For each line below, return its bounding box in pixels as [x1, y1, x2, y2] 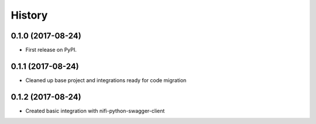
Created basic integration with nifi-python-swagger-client [25, 107, 165, 114]
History [11, 9, 48, 22]
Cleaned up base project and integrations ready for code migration [25, 76, 187, 84]
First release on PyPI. [25, 47, 77, 54]
